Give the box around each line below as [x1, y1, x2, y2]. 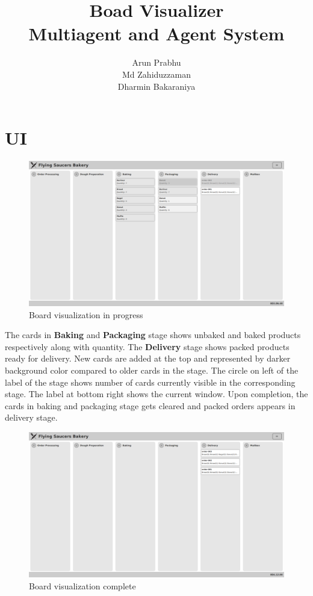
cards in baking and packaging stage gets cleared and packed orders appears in [5, 399, 296, 412]
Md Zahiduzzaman [122, 67, 191, 80]
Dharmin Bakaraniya [117, 80, 196, 92]
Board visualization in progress [29, 308, 143, 321]
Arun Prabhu [132, 56, 181, 69]
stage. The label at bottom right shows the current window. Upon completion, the [5, 387, 308, 400]
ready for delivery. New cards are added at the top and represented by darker [5, 352, 291, 365]
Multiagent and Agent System [28, 21, 285, 46]
